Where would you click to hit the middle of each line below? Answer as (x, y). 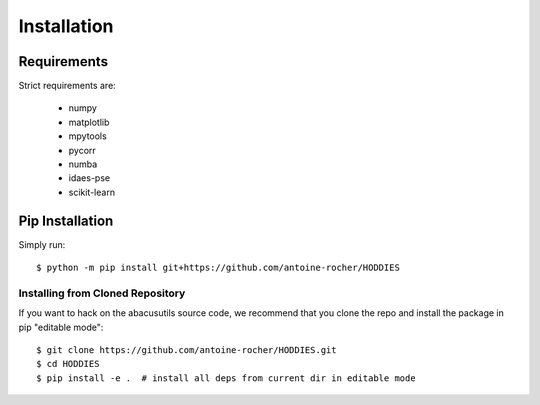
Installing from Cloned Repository (102, 293)
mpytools (87, 136)
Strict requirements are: (67, 86)
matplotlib (89, 122)
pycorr (82, 150)
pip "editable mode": (61, 327)
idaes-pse (89, 178)
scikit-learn (91, 192)
